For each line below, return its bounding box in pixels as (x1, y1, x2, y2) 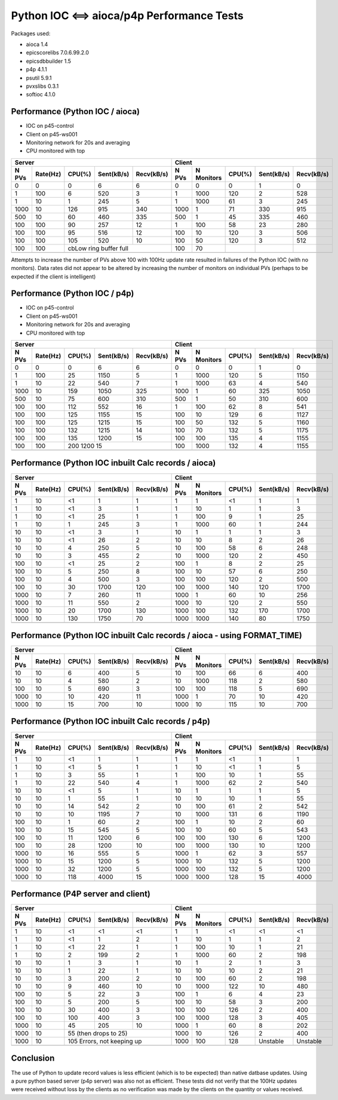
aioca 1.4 (26, 41, 48, 48)
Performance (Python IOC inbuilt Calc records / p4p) (11, 716, 210, 727)
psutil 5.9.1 (26, 74, 52, 81)
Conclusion (11, 1053, 55, 1064)
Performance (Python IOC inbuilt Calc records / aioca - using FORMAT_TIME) (11, 630, 303, 641)
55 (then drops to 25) (67, 1029, 128, 1038)
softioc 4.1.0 (26, 91, 56, 98)
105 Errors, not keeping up (67, 1037, 142, 1046)
